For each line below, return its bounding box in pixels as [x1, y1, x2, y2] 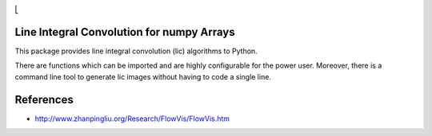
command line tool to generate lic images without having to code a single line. [14, 72, 272, 81]
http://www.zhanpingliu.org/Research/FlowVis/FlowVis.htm [34, 114, 230, 123]
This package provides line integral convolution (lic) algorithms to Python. [14, 46, 258, 56]
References [14, 92, 74, 107]
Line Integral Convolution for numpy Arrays [14, 25, 235, 39]
